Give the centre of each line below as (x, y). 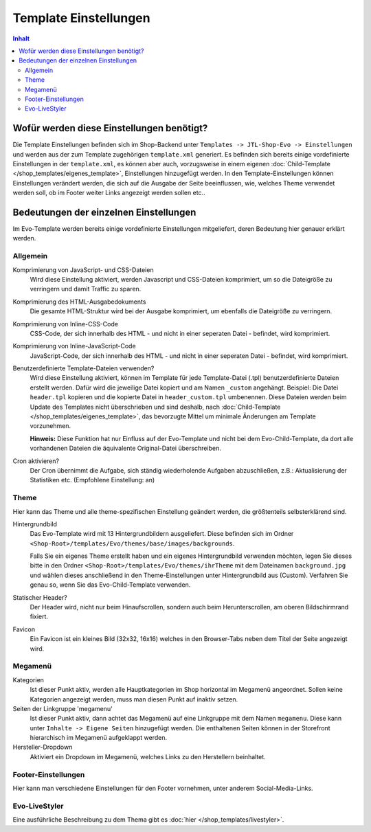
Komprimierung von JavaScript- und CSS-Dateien (83, 270)
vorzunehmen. (50, 426)
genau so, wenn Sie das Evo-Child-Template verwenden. (110, 585)
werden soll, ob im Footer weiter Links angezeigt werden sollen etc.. (109, 193)
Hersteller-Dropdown (43, 747)
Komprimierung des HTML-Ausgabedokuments (79, 302)
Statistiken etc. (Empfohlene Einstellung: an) (92, 480)
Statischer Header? (40, 597)
